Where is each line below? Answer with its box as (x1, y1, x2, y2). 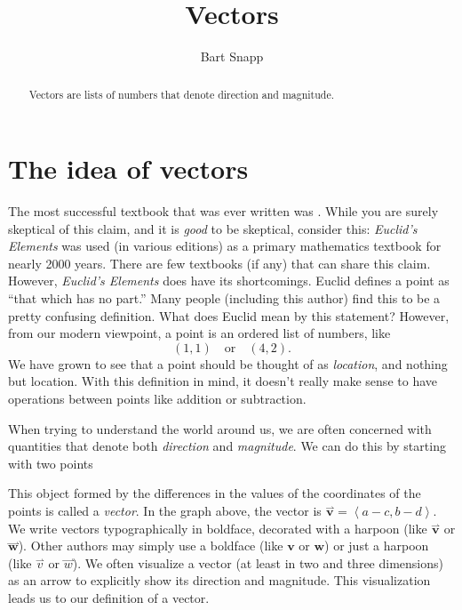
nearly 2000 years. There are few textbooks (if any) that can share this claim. (8, 253, 431, 272)
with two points (8, 453, 93, 472)
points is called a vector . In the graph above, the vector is (8, 502, 322, 520)
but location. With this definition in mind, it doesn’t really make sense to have (8, 372, 437, 390)
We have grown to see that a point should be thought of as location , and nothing (8, 354, 448, 373)
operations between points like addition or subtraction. (8, 389, 307, 408)
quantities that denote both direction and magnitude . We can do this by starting (8, 437, 446, 455)
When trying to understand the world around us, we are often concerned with (8, 419, 432, 437)
